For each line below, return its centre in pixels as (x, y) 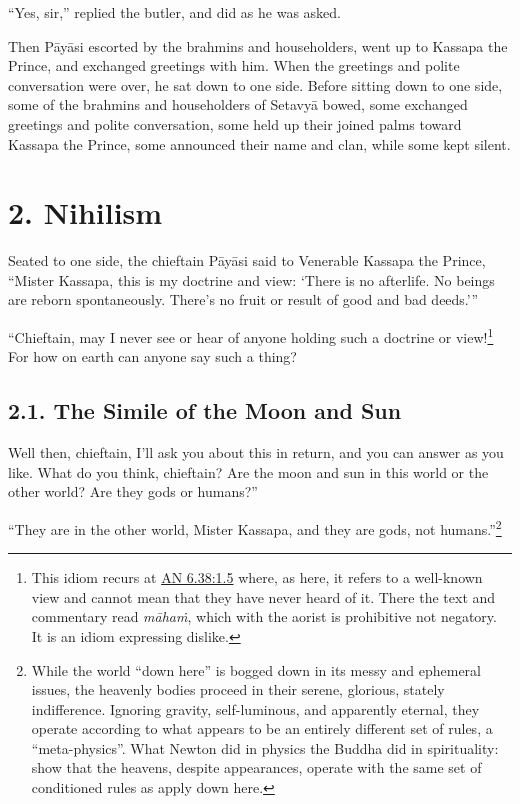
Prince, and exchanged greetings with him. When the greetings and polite (234, 65)
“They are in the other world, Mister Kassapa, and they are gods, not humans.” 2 (255, 527)
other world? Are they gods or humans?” (133, 491)
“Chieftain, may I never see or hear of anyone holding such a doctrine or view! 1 (251, 335)
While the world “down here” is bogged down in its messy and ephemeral (256, 669)
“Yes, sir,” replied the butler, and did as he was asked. (174, 12)
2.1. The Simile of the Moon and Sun (205, 410)
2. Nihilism (85, 212)
